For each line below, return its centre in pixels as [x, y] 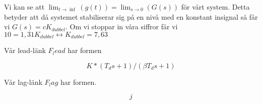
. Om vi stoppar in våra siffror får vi [122, 27]
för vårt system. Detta [215, 7]
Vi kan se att [24, 7]
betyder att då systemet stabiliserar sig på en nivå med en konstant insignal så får [131, 16]
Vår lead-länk [25, 50]
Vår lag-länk [23, 82]
